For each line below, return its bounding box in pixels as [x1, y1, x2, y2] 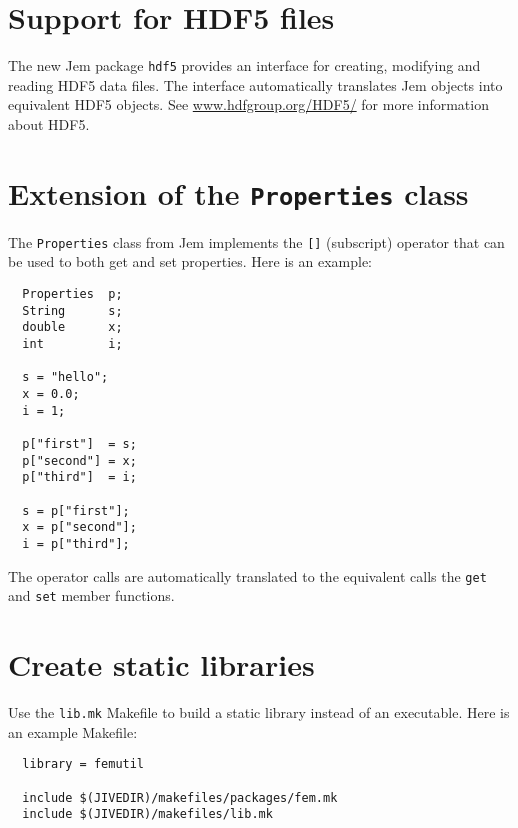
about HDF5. [8, 113, 90, 134]
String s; [22, 303, 123, 318]
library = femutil [22, 757, 145, 772]
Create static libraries [8, 644, 315, 685]
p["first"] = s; [22, 436, 137, 451]
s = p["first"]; [22, 503, 130, 518]
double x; [22, 320, 123, 335]
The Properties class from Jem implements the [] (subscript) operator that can [8, 231, 505, 252]
